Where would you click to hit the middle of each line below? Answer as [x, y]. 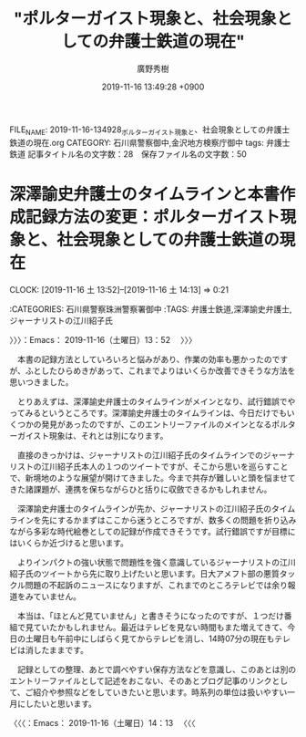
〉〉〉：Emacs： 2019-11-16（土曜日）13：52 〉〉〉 [103, 339]
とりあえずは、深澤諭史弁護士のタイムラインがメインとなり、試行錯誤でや [156, 401]
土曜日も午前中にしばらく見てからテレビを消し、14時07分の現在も [150, 638]
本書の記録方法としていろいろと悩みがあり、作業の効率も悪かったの [145, 359]
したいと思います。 [61, 703]
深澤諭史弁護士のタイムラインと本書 [145, 194]
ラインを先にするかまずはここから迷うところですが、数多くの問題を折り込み [153, 520]
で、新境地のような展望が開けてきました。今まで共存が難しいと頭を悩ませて [153, 477]
